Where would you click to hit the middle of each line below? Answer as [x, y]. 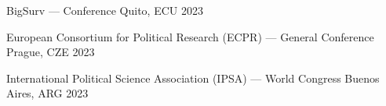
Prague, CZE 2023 [51, 52]
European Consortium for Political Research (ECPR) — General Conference [190, 36]
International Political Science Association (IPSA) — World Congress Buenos [193, 78]
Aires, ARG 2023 [47, 93]
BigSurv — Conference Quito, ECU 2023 [105, 10]
